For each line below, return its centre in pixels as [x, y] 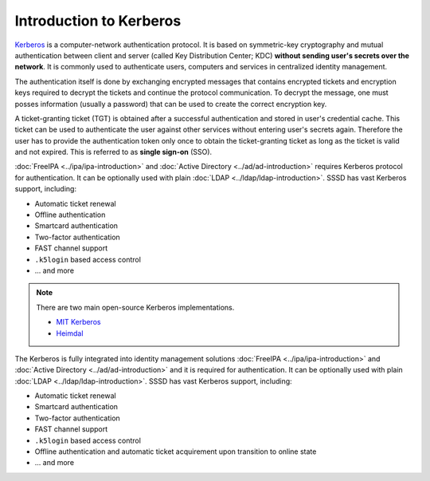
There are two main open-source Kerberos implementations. [135, 307]
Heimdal [70, 333]
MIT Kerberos [78, 322]
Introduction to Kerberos [98, 21]
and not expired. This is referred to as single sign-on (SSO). [113, 152]
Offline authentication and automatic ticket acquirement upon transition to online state [176, 451]
